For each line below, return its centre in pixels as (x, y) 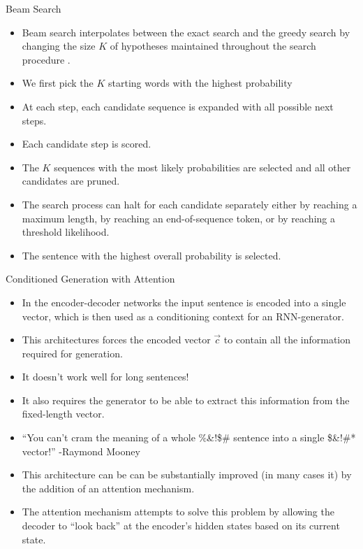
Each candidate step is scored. (87, 144)
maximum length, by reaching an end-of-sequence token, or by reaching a (178, 218)
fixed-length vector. (63, 414)
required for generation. (72, 353)
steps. (34, 120)
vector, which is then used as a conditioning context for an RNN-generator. (183, 316)
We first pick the (58, 83)
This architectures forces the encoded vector (116, 340)
